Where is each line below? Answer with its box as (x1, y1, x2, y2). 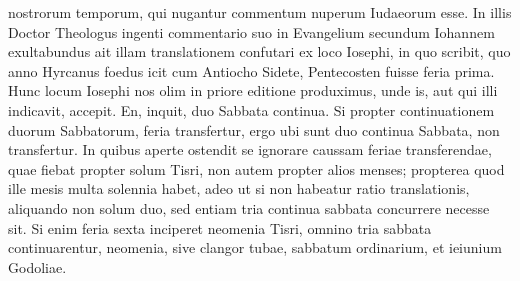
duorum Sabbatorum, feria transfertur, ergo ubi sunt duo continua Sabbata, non (8, 119, 500, 140)
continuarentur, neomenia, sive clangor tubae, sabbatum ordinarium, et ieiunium (8, 237, 502, 258)
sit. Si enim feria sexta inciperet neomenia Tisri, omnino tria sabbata (8, 217, 432, 238)
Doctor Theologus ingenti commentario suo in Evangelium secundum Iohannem (8, 21, 495, 42)
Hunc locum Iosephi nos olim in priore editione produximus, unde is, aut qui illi (8, 80, 498, 101)
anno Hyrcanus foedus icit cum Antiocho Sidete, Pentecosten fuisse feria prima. (8, 60, 495, 81)
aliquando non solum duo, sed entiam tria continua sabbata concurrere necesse (8, 197, 490, 218)
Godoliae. (8, 256, 67, 277)
